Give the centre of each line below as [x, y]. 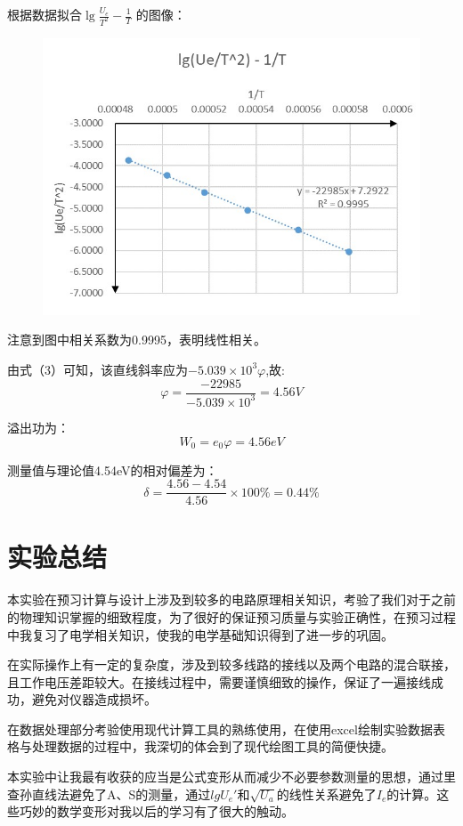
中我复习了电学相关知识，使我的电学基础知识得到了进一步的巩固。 [200, 634]
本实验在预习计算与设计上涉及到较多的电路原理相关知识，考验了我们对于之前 [231, 599]
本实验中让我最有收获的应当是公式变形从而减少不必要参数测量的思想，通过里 [231, 777]
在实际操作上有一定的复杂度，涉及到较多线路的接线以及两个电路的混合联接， [231, 664]
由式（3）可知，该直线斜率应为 [97, 369]
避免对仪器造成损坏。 [94, 699]
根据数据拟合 [45, 14]
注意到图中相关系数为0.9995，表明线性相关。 [137, 340]
